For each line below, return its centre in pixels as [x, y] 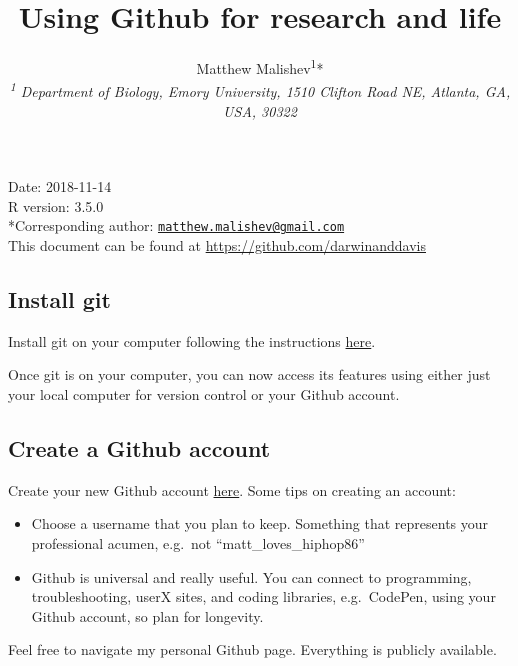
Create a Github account [139, 448]
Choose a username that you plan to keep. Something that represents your [260, 523]
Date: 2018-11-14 [60, 186]
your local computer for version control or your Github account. [204, 394]
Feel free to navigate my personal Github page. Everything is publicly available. [252, 649]
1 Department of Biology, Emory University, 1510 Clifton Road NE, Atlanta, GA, [260, 90]
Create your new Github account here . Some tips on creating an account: [232, 489]
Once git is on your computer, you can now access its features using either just [249, 374]
